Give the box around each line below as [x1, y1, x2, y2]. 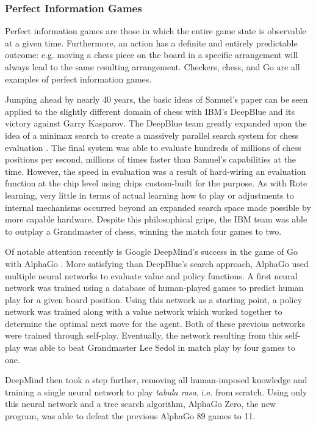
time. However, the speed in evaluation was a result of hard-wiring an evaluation [5, 164, 306, 177]
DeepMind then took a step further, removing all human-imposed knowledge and [5, 373, 307, 386]
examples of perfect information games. [5, 72, 152, 85]
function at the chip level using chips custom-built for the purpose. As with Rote [5, 177, 307, 189]
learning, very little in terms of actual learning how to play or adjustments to [5, 188, 294, 201]
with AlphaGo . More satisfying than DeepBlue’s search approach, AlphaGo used [5, 257, 309, 270]
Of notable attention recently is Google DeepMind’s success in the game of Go [5, 245, 298, 258]
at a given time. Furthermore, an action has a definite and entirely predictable [5, 36, 298, 49]
